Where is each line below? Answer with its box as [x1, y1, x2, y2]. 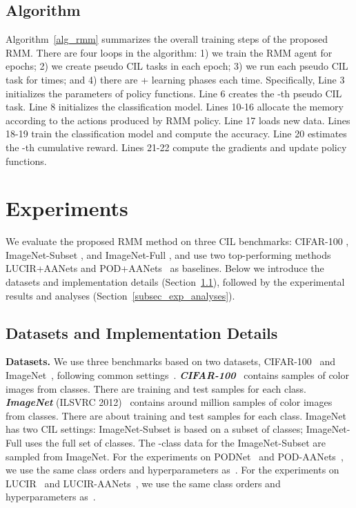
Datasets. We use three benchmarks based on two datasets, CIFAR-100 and [6, 354, 336, 369]
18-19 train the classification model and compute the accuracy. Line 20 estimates [6, 126, 347, 141]
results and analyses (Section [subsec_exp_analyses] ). [6, 288, 235, 302]
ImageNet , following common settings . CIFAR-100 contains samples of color [6, 368, 349, 382]
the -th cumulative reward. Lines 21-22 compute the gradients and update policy [6, 139, 347, 154]
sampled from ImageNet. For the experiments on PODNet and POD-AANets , [6, 449, 344, 463]
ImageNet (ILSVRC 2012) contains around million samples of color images [6, 395, 333, 409]
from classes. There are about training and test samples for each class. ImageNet [6, 408, 346, 422]
